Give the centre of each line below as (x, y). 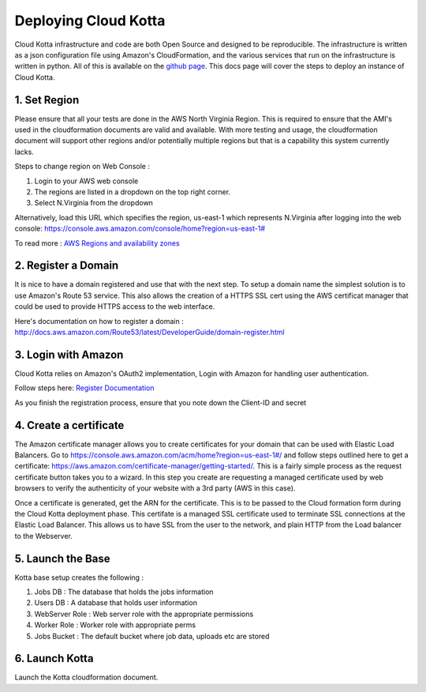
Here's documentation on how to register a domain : (99, 321)
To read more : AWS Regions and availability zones (97, 243)
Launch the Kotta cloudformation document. (86, 677)
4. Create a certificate (69, 425)
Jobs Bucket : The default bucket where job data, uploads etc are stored (152, 636)
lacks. (24, 152)
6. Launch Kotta (54, 658)
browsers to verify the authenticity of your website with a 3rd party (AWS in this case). (155, 488)
